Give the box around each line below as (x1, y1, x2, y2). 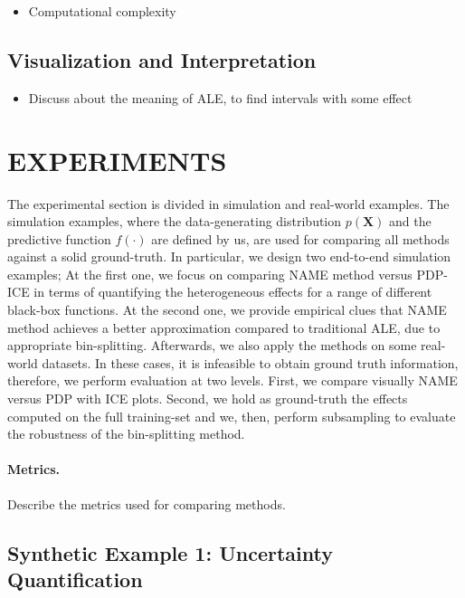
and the (389, 212, 432, 231)
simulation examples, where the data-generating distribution (7, 212, 342, 231)
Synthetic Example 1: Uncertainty (7, 538, 333, 566)
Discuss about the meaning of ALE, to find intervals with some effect (28, 88, 413, 107)
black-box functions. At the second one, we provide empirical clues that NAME (7, 300, 447, 319)
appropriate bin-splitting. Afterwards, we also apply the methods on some (7, 336, 417, 355)
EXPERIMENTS (7, 141, 227, 178)
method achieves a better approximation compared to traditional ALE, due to (7, 318, 441, 337)
